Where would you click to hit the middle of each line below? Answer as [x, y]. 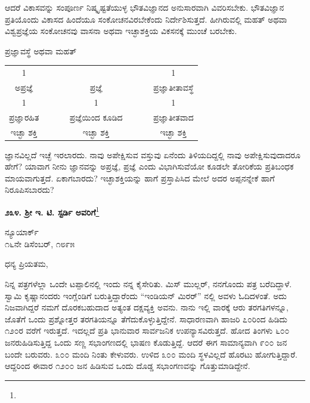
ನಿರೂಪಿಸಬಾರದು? [30, 190]
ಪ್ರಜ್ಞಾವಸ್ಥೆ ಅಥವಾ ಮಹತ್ [41, 50]
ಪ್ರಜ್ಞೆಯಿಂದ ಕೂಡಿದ [96, 117]
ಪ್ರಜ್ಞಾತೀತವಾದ [173, 117]
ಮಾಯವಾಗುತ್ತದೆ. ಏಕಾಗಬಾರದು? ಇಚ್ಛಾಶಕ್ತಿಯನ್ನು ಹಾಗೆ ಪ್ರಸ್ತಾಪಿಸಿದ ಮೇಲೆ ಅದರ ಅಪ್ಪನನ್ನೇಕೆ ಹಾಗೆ [140, 178]
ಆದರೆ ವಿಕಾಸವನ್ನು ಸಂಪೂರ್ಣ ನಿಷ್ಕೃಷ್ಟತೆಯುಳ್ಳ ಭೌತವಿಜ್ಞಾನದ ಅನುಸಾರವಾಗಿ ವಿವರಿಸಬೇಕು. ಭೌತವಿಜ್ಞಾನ [145, 7]
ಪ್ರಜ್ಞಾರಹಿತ [24, 117]
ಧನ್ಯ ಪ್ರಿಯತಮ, [27, 264]
